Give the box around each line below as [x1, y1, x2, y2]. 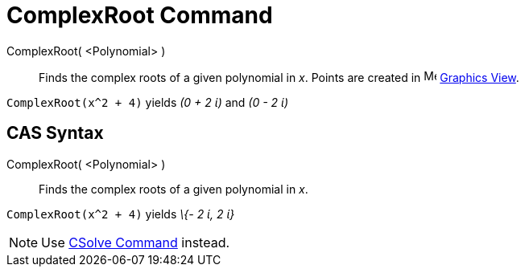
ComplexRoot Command [6, 2, 273, 29]
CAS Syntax [6, 123, 104, 144]
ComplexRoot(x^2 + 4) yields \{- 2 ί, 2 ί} [6, 206, 235, 221]
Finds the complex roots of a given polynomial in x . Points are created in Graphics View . [39, 70, 519, 84]
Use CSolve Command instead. [41, 234, 230, 251]
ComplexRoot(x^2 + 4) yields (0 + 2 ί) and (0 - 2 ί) [6, 95, 289, 109]
